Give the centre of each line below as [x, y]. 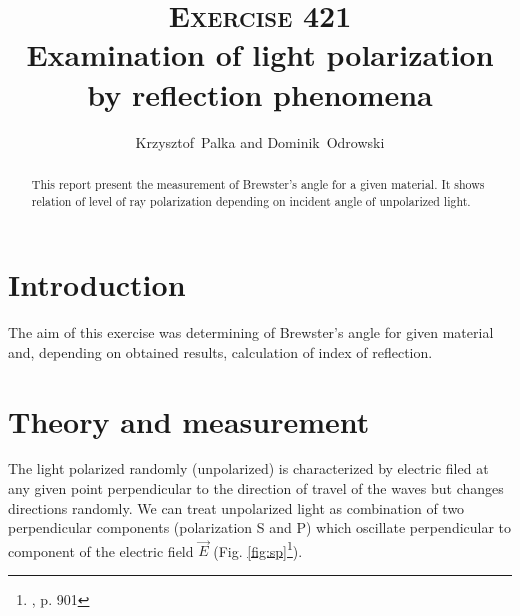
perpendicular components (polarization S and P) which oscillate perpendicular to [260, 527]
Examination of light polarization [260, 54]
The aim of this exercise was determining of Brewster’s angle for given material [251, 332]
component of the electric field [101, 550]
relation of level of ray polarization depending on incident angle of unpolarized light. [251, 200]
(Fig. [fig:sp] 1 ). [258, 549]
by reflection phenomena [260, 93]
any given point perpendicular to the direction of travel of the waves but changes [256, 488]
